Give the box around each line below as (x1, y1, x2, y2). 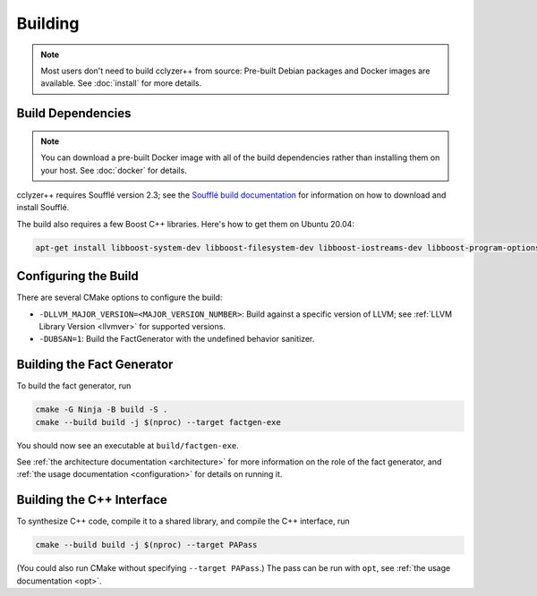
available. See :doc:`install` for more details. (40, 78, 202, 89)
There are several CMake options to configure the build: (16, 292, 223, 303)
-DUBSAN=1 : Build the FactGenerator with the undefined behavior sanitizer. (38, 334, 315, 345)
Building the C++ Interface (16, 492, 167, 507)
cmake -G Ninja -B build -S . (35, 404, 168, 415)
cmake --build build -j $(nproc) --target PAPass (35, 540, 258, 550)
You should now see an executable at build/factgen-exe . (16, 439, 239, 451)
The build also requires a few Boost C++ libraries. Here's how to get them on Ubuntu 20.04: (16, 218, 355, 229)
